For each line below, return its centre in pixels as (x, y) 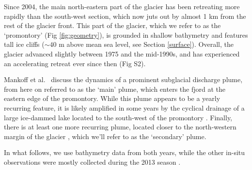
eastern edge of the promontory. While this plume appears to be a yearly (112, 98)
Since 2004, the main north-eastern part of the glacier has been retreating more (122, 6)
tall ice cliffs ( (24, 44)
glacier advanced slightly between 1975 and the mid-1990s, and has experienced (122, 53)
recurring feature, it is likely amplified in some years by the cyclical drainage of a (124, 107)
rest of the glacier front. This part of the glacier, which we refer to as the (112, 25)
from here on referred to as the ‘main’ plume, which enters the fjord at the (115, 89)
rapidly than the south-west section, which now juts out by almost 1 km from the (125, 16)
